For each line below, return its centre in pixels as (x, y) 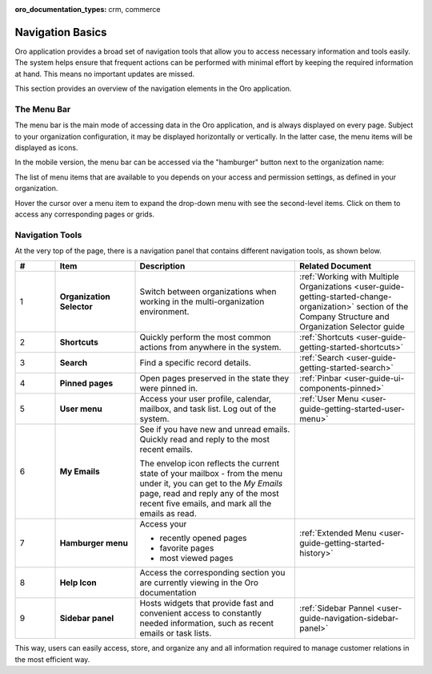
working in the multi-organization (202, 302)
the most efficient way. (52, 659)
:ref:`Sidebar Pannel (337, 608)
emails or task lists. (176, 633)
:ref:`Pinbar (320, 378)
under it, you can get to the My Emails (211, 483)
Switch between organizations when (208, 292)
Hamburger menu (94, 543)
